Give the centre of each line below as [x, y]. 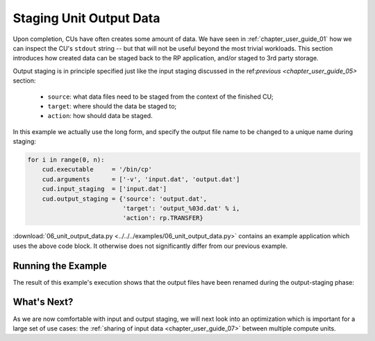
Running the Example [60, 266]
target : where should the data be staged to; [112, 106]
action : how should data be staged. [100, 116]
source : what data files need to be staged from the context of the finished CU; [160, 97]
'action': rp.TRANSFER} [163, 218]
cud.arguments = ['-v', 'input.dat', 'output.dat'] [141, 179]
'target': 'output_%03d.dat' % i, [181, 208]
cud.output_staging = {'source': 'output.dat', [125, 199]
